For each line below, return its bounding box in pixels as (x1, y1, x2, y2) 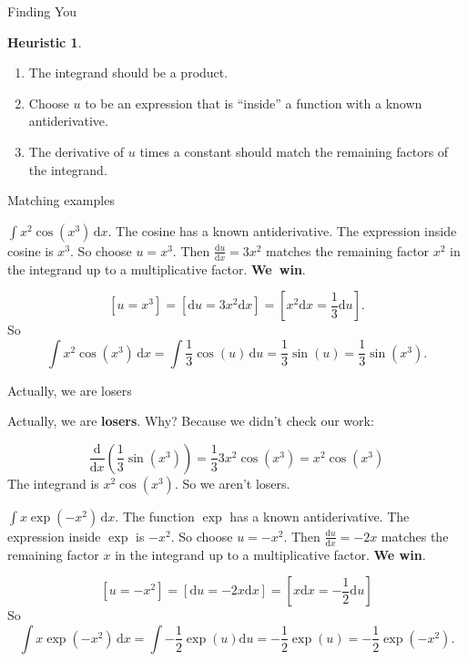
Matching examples (7, 191, 115, 210)
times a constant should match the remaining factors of (139, 141, 449, 160)
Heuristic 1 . (7, 32, 82, 51)
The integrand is (7, 473, 99, 492)
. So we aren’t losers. (174, 473, 290, 492)
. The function (115, 506, 195, 525)
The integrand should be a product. (28, 63, 229, 82)
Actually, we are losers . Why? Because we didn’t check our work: (7, 411, 374, 430)
